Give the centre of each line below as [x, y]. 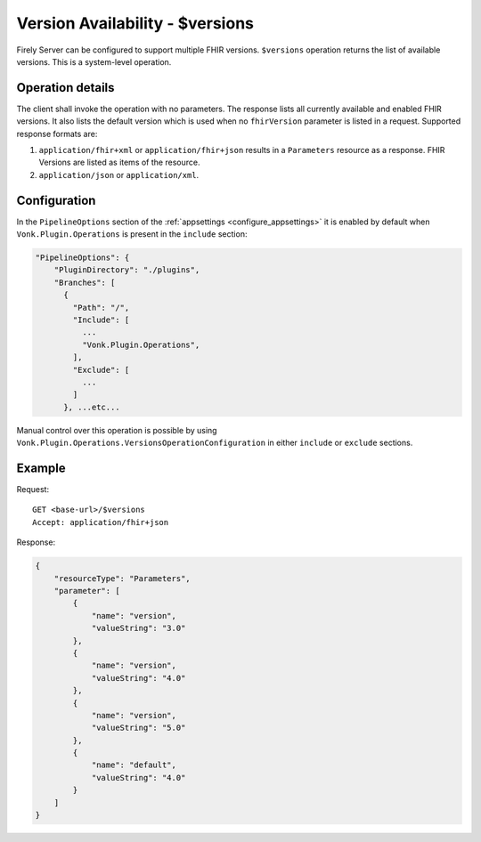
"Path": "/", [101, 308]
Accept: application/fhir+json [101, 522]
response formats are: [57, 134]
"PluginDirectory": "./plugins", [127, 270]
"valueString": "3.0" [139, 628]
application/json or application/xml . [119, 174]
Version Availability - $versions [135, 23]
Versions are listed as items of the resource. [119, 162]
